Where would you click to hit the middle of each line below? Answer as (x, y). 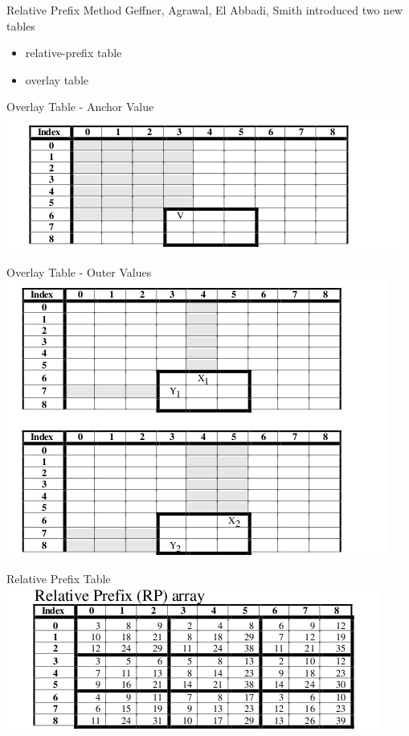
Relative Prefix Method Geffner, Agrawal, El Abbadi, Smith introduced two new (205, 10)
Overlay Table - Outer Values (79, 271)
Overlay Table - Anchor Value (80, 107)
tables (21, 25)
